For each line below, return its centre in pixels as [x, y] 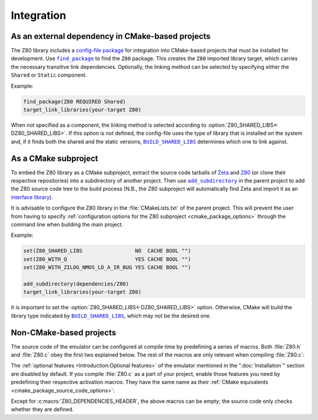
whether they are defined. [42, 409]
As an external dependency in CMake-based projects [111, 36]
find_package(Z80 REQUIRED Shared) [74, 101]
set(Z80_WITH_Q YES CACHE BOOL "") [107, 259]
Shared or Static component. [49, 75]
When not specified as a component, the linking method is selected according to [109, 125]
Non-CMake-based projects [64, 333]
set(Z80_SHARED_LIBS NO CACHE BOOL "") [107, 251]
